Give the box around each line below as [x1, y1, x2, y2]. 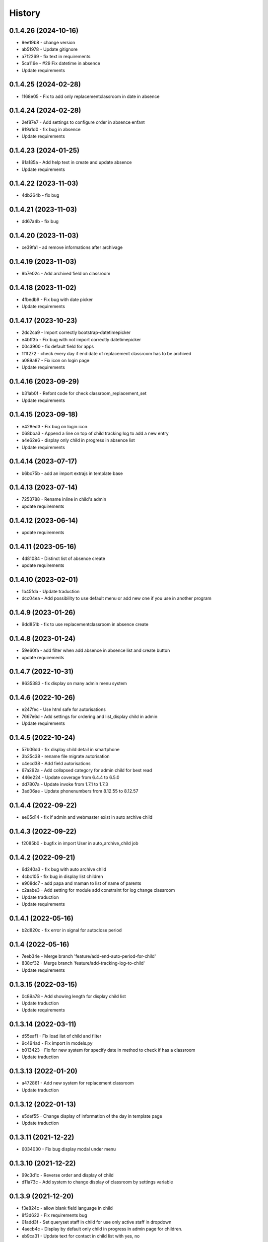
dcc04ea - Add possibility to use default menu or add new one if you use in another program [21, 595, 212, 601]
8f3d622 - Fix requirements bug [21, 1212, 87, 1218]
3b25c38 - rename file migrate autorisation [21, 753, 110, 760]
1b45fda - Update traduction [21, 588, 80, 594]
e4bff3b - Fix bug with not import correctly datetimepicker [21, 336, 141, 342]
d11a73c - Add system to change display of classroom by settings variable [21, 1179, 173, 1185]
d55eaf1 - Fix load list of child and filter [21, 1033, 102, 1039]
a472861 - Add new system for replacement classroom [21, 1080, 134, 1086]
